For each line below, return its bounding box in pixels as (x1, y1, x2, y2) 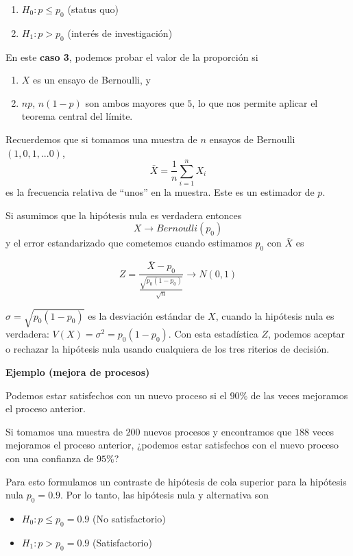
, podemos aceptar (267, 327, 345, 341)
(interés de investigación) (67, 25, 173, 40)
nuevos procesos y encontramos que (143, 424, 292, 438)
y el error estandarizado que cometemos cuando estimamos (5, 236, 252, 250)
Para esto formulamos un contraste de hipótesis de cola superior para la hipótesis (5, 474, 347, 488)
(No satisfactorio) (93, 511, 166, 525)
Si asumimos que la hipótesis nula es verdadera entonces (5, 207, 242, 222)
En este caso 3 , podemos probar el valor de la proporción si (5, 49, 258, 64)
